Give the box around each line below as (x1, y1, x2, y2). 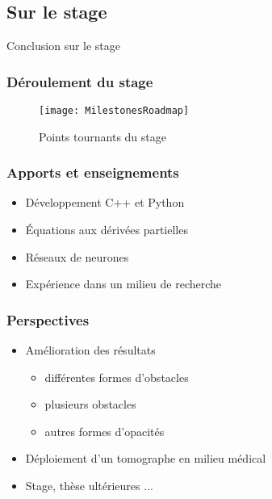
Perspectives (6, 309, 90, 329)
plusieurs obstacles (44, 396, 136, 413)
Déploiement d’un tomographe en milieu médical (25, 450, 266, 467)
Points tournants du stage (39, 128, 166, 145)
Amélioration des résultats (25, 342, 156, 359)
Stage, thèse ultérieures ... (25, 477, 153, 494)
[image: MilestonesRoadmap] (39, 105, 190, 117)
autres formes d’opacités (44, 422, 165, 439)
